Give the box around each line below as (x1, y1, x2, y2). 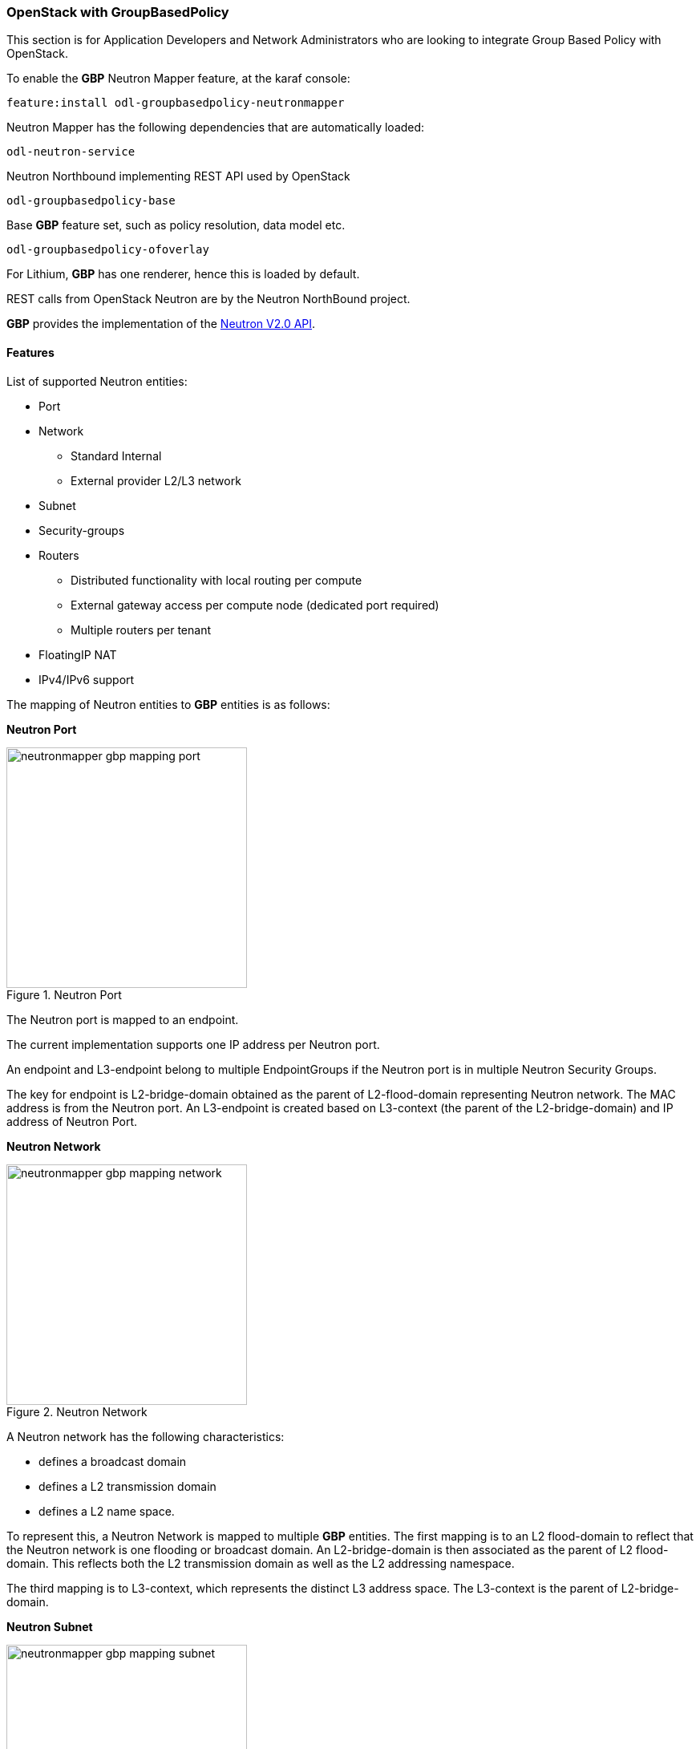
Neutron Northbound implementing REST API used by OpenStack (6, 169, 350, 184)
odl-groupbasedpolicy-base (6, 194, 176, 208)
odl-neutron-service (6, 145, 136, 159)
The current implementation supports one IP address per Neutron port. (6, 1037, 380, 1051)
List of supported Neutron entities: (6, 374, 188, 388)
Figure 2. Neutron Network (6, 1404, 148, 1419)
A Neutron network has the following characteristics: (6, 1429, 285, 1443)
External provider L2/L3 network (71, 473, 241, 488)
